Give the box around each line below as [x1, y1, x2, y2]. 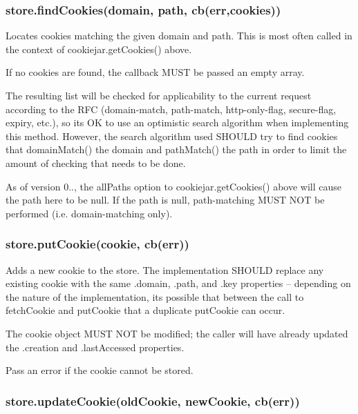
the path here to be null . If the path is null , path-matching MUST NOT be [6, 193, 325, 207]
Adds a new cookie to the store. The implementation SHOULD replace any [6, 262, 324, 277]
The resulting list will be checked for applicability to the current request [6, 88, 312, 102]
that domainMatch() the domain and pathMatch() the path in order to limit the [6, 142, 347, 157]
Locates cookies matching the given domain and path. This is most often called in [6, 28, 352, 43]
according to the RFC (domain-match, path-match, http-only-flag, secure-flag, [6, 101, 337, 116]
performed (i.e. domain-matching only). [6, 206, 173, 220]
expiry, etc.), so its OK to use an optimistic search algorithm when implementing [6, 115, 349, 130]
